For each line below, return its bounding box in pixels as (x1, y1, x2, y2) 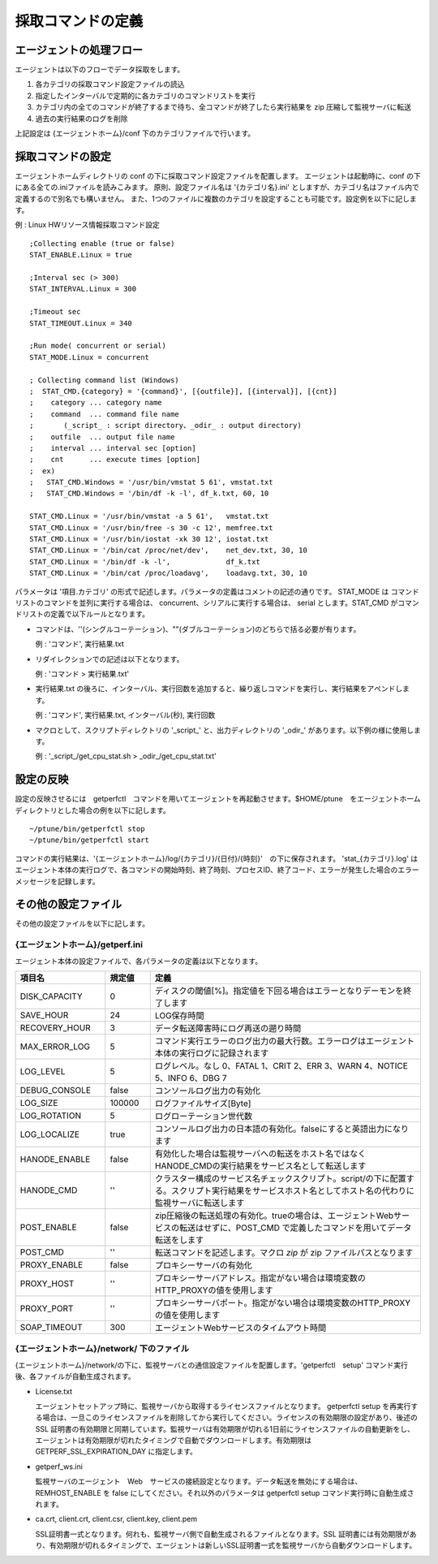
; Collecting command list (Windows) (29, 375, 180, 385)
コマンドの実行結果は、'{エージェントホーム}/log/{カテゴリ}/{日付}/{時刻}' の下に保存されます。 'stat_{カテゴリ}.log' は (15, 853, 419, 863)
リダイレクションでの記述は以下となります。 (35, 654, 184, 663)
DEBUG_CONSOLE (19, 1084, 92, 1095)
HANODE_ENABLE (19, 1153, 91, 1164)
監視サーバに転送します (154, 1197, 245, 1208)
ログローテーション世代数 (154, 1110, 253, 1121)
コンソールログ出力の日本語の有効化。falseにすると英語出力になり (154, 1123, 410, 1134)
